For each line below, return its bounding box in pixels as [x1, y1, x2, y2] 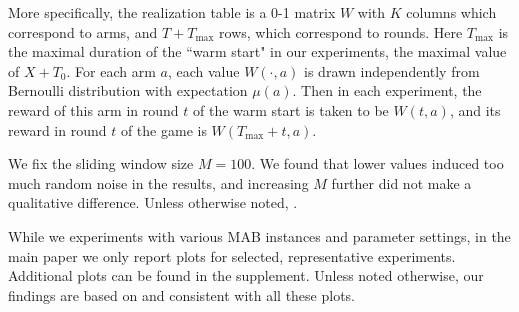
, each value [167, 60, 240, 81]
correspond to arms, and [8, 21, 158, 42]
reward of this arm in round [8, 99, 179, 120]
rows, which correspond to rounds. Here [219, 21, 463, 42]
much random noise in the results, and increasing [8, 172, 309, 193]
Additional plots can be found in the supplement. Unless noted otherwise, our [8, 265, 484, 286]
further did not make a [331, 172, 472, 193]
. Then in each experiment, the [292, 80, 482, 101]
